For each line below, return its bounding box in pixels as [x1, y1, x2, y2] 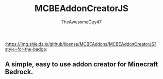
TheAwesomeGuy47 [61, 19, 102, 25]
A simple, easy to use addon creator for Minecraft [5, 60, 158, 68]
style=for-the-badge [5, 46, 46, 52]
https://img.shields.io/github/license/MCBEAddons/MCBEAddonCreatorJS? [6, 41, 157, 47]
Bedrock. [5, 68, 33, 76]
